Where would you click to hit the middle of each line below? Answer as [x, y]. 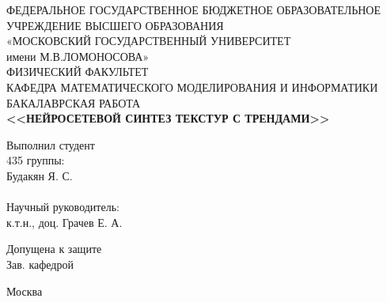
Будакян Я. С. [40, 175]
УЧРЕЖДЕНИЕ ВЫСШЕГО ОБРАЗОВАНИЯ [115, 25]
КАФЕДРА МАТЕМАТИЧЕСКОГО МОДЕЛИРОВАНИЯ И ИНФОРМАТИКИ [192, 87]
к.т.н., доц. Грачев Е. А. [64, 222]
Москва [25, 291]
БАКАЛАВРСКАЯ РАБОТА [74, 102]
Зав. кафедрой [40, 264]
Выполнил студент [51, 144]
